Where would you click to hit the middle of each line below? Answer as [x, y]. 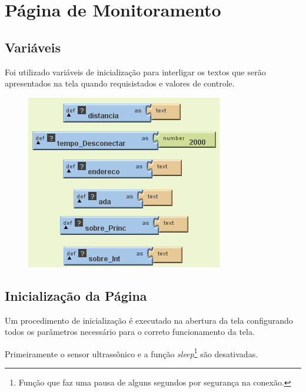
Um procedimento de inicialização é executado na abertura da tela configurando [149, 320]
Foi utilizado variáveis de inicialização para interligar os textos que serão [135, 72]
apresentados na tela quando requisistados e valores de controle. [120, 83]
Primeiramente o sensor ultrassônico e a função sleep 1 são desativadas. [132, 353]
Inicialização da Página [76, 295]
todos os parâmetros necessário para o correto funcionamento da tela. [130, 332]
